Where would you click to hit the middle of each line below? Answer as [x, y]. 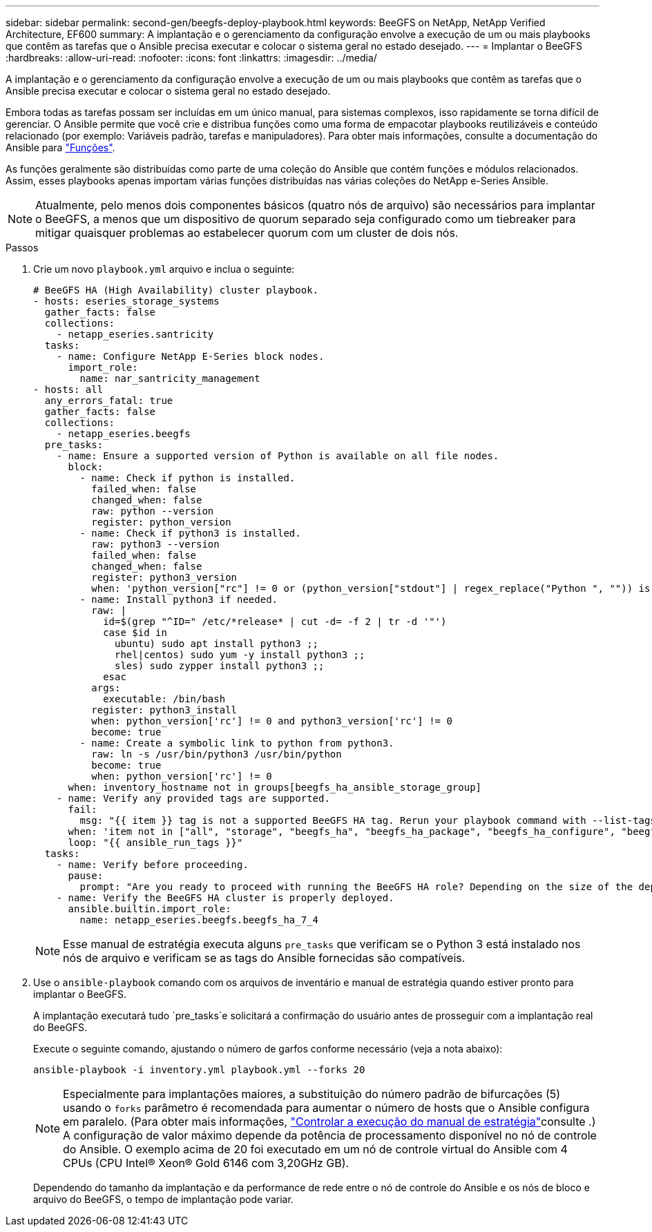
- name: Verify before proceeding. [152, 865]
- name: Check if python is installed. [188, 478]
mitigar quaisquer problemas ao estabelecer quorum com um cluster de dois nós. [247, 233]
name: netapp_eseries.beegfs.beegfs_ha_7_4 [199, 920]
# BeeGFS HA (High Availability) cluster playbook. [176, 290]
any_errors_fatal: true [109, 401]
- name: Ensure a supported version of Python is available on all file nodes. [278, 456]
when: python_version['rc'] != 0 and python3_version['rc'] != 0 [272, 721]
